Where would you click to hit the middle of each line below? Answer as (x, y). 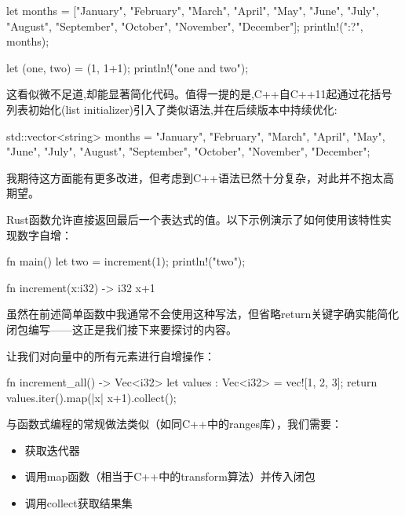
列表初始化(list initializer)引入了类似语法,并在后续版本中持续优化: (172, 109)
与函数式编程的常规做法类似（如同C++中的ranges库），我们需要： (174, 424)
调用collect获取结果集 (78, 503)
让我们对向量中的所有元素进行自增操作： (111, 355)
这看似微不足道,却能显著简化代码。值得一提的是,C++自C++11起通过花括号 (199, 94)
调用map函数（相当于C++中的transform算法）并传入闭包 (170, 476)
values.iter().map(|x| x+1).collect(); (91, 397)
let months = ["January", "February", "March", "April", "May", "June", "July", (193, 10)
